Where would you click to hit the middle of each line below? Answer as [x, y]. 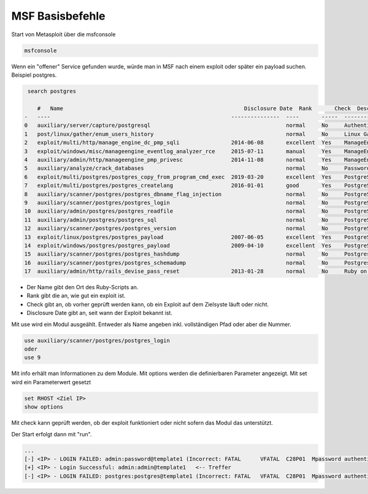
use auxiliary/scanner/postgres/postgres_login [97, 340]
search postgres [52, 91]
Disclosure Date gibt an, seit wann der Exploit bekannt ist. [100, 313]
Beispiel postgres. [34, 75]
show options [44, 407]
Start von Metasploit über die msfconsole [63, 34]
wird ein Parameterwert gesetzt [51, 382]
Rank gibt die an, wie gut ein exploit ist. [76, 296]
